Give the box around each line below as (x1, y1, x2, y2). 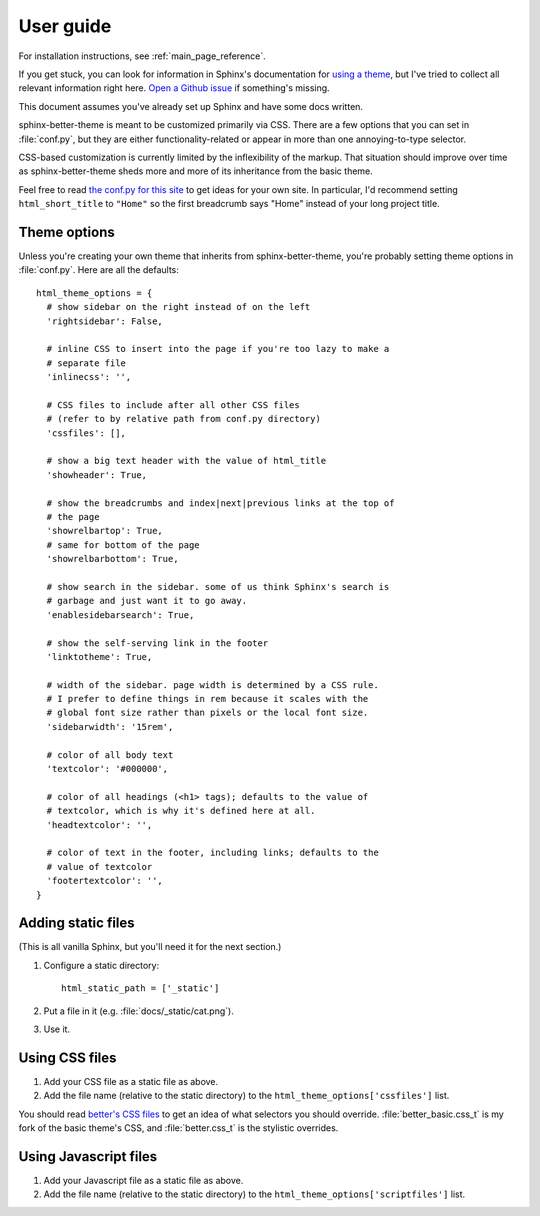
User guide (18, 15, 112, 37)
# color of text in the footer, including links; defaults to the (46, 847, 379, 859)
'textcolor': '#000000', (46, 763, 169, 775)
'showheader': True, (46, 469, 148, 480)
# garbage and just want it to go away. (46, 595, 248, 607)
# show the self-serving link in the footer (46, 637, 269, 649)
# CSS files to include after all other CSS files (46, 399, 300, 410)
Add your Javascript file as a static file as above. (43, 1175, 244, 1186)
